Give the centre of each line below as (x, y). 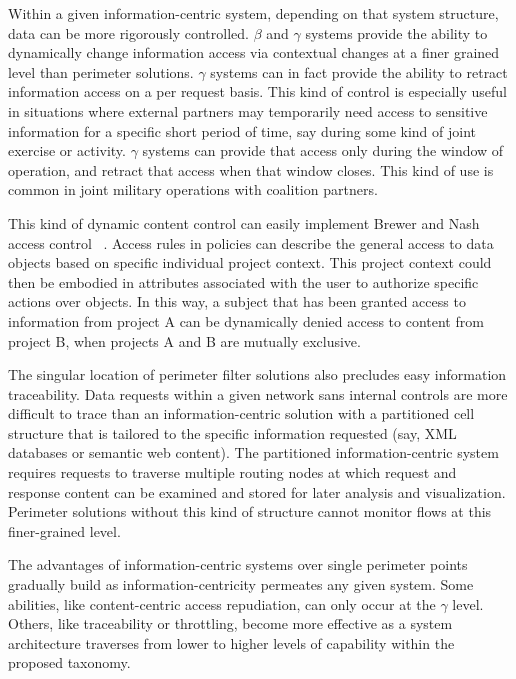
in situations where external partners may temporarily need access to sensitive (248, 110)
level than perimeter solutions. (101, 71)
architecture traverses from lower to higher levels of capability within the (231, 642)
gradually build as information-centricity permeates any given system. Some (241, 584)
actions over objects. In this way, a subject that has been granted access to (237, 301)
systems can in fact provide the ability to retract (359, 71)
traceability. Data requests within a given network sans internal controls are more (258, 393)
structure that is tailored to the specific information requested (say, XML (232, 432)
